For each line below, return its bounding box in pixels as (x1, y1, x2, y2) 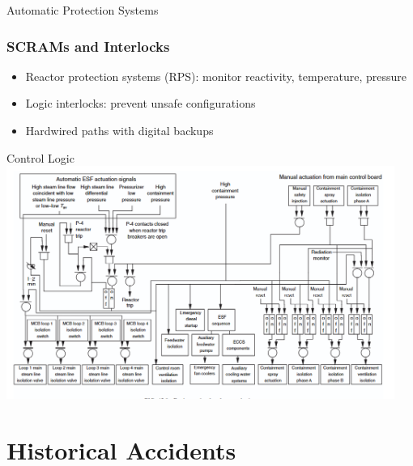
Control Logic (6, 149, 75, 166)
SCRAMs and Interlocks (6, 36, 170, 56)
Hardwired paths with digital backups (25, 122, 214, 138)
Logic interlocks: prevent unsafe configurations (25, 95, 256, 112)
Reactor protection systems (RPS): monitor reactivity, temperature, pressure (25, 67, 407, 84)
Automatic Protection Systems (6, 2, 159, 18)
